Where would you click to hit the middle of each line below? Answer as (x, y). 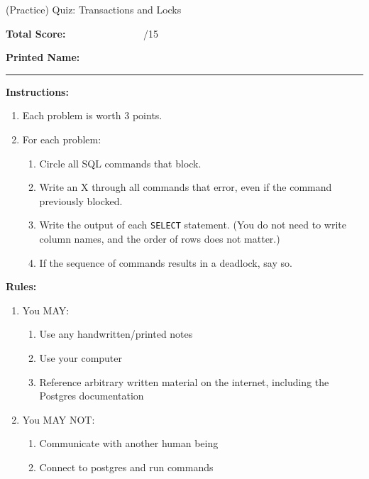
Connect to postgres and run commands (126, 467)
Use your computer (81, 357)
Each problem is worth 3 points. (92, 115)
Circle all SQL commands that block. (120, 163)
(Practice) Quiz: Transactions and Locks (94, 9)
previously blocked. (81, 200)
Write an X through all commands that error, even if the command (186, 187)
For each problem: (62, 139)
